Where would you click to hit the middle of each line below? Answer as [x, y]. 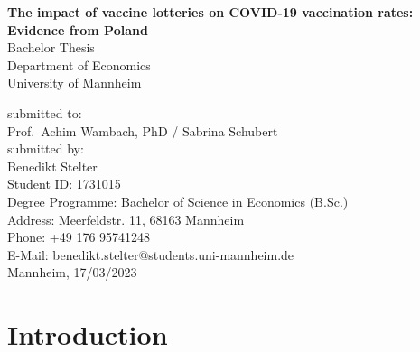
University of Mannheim [75, 83]
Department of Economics [79, 65]
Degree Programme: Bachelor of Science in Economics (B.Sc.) [178, 201]
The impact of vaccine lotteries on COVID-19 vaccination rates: [210, 12]
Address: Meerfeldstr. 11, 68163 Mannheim [126, 219]
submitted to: [45, 112]
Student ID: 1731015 [64, 184]
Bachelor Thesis [51, 47]
